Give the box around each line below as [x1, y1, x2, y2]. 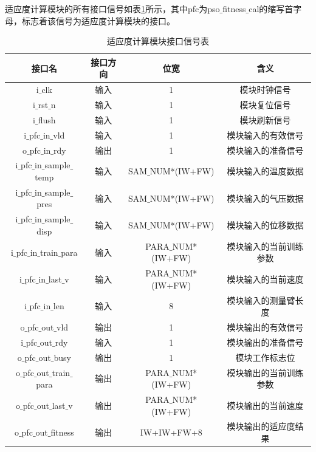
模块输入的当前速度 [227, 272, 304, 285]
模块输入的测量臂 [227, 293, 295, 306]
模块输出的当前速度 [227, 399, 304, 411]
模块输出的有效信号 [227, 321, 304, 334]
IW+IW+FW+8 [140, 426, 202, 439]
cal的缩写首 [249, 2, 294, 15]
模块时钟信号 [239, 83, 291, 96]
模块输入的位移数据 [227, 219, 304, 231]
